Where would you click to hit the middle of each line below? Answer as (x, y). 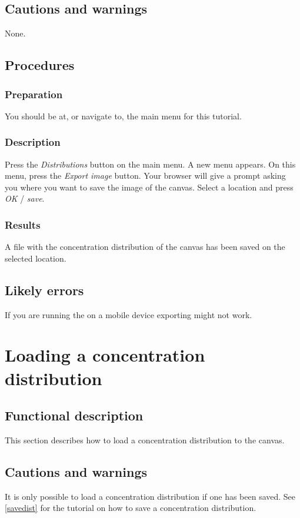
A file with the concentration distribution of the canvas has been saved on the (145, 247)
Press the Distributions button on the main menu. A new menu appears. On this (150, 164)
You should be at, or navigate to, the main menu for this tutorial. (123, 116)
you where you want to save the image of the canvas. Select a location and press (149, 187)
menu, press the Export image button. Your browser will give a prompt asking (145, 176)
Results (23, 224)
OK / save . (25, 198)
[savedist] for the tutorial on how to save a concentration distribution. (131, 508)
